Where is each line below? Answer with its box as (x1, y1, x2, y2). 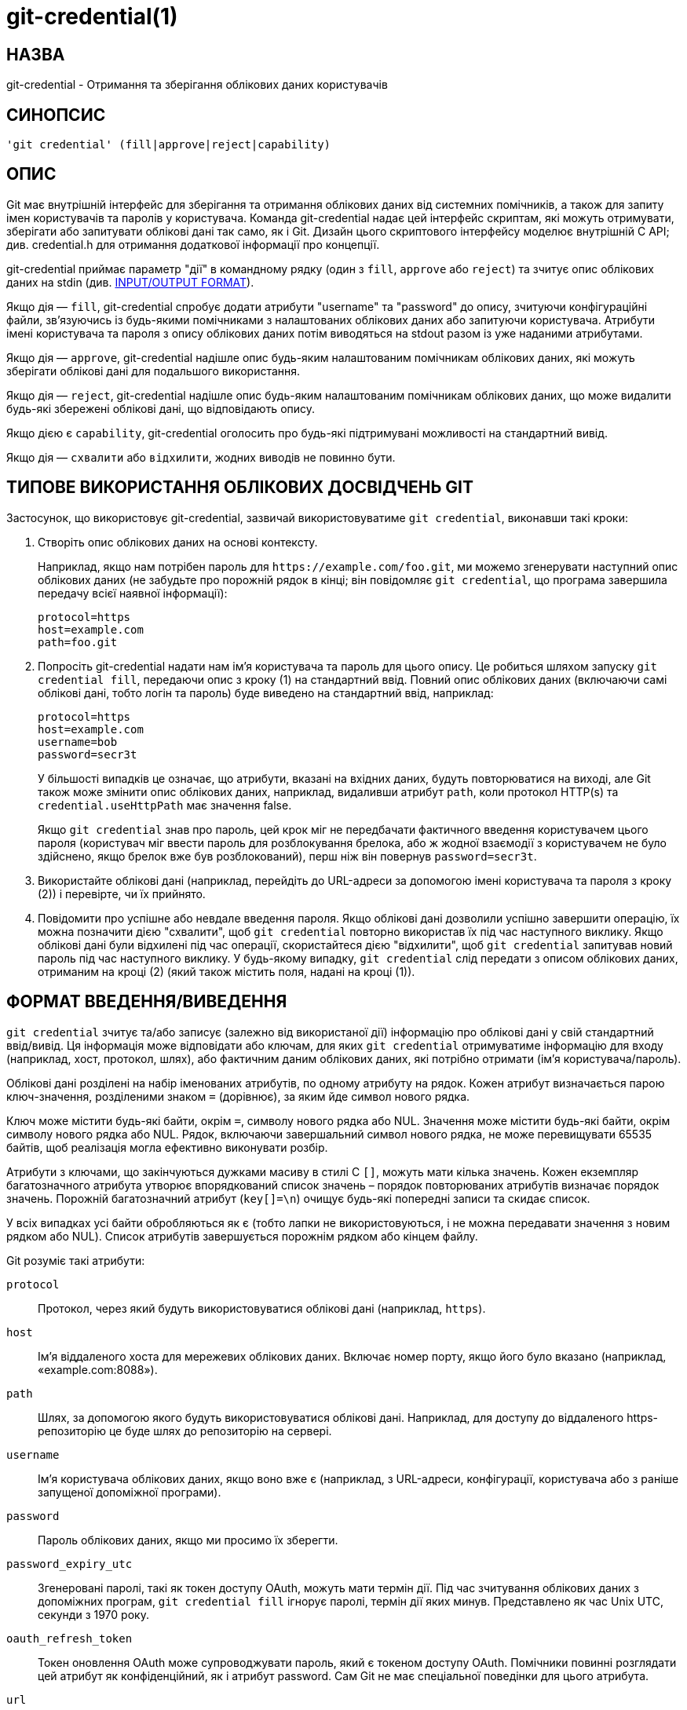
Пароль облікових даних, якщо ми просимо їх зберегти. (38, 1533, 338, 1547)
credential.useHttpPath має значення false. (38, 798, 292, 812)
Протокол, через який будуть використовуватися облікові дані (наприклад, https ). (38, 1301, 486, 1315)
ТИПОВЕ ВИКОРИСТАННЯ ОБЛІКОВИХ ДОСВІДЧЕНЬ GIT (6, 477, 474, 498)
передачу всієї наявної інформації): (38, 586, 228, 600)
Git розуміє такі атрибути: (6, 1253, 145, 1267)
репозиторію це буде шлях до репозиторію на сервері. (38, 1423, 332, 1438)
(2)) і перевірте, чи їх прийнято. (38, 886, 206, 901)
